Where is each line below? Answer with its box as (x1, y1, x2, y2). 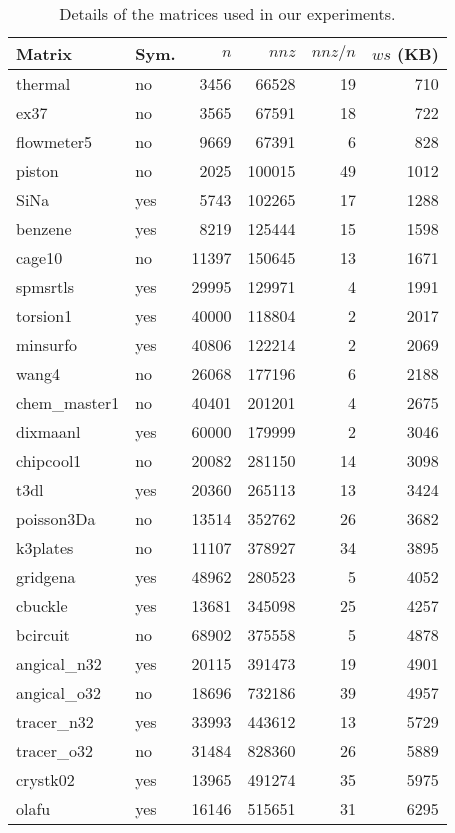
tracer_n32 (16, 710, 94, 733)
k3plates (16, 536, 74, 559)
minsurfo (16, 333, 78, 356)
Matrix (16, 42, 72, 65)
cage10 (16, 246, 63, 269)
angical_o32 (16, 681, 101, 704)
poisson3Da (16, 507, 96, 530)
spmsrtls (16, 275, 75, 298)
